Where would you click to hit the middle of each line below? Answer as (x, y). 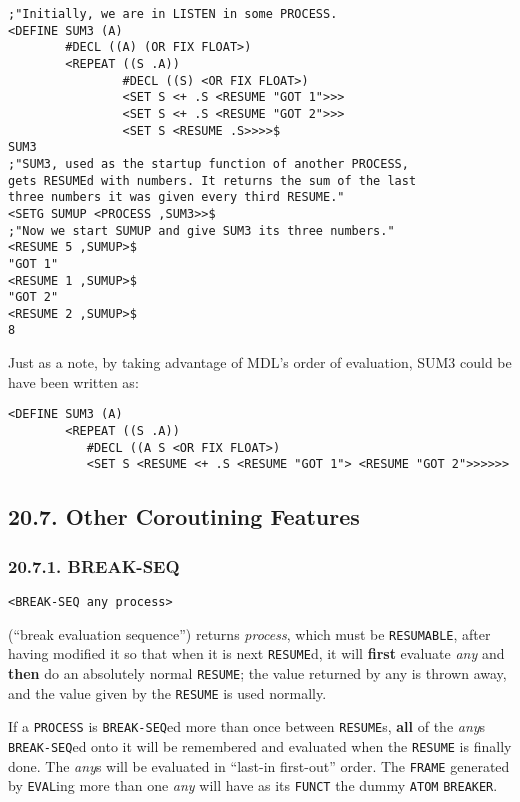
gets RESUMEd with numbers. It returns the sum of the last (212, 180)
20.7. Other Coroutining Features (184, 516)
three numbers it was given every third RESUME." (176, 197)
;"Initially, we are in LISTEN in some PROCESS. (173, 14)
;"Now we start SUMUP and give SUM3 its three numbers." (201, 230)
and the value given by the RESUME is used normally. (167, 692)
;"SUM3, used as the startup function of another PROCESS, (208, 163)
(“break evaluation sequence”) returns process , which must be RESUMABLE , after (249, 633)
